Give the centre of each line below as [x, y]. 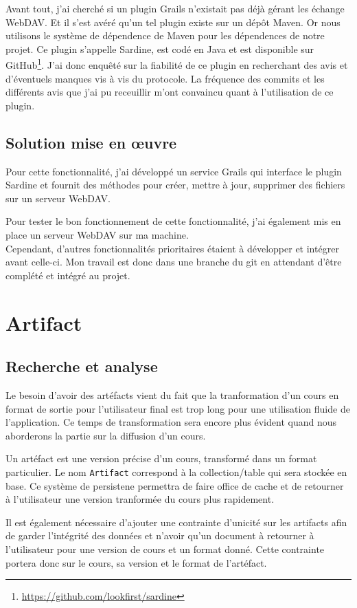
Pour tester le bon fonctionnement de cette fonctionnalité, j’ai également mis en [173, 221]
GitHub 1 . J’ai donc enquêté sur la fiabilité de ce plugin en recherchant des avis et [177, 64]
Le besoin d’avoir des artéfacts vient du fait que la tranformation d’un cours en [172, 394]
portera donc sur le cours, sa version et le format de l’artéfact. [136, 562]
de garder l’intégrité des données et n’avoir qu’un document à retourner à [160, 535]
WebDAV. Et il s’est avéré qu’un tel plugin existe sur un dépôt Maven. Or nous [173, 22]
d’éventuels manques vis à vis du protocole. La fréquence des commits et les [165, 78]
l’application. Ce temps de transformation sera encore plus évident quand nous [171, 422]
